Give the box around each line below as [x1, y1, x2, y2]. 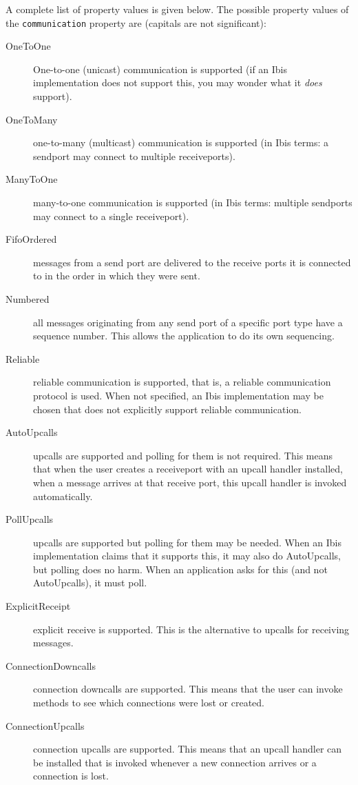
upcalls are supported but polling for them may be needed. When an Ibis [33, 535, 341, 549]
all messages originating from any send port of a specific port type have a [33, 315, 343, 329]
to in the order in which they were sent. [33, 268, 200, 283]
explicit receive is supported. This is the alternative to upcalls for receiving [33, 622, 350, 636]
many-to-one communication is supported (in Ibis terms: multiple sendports [33, 195, 352, 209]
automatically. [33, 488, 93, 503]
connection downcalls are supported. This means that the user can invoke [33, 682, 343, 696]
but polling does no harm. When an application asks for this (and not [33, 562, 328, 576]
